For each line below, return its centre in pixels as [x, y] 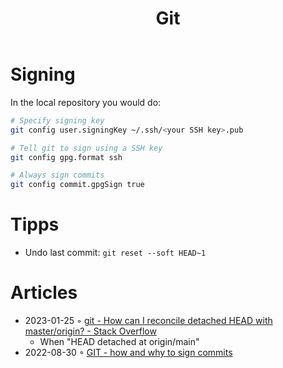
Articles [44, 293]
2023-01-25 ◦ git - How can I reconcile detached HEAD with [148, 321]
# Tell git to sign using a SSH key [86, 148]
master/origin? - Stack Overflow [90, 331]
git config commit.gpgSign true [77, 185]
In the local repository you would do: [86, 102]
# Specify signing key [57, 120]
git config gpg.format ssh [66, 157]
